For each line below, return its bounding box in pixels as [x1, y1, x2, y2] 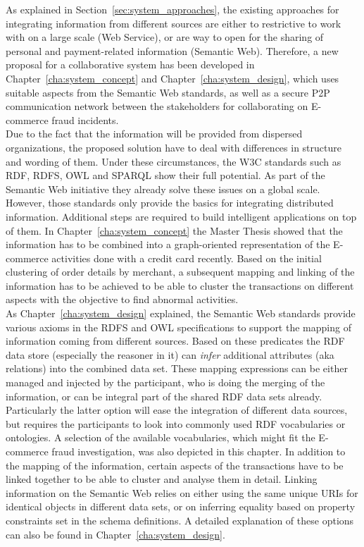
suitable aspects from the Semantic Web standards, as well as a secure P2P [6, 85, 330, 99]
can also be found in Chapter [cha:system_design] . [6, 527, 225, 541]
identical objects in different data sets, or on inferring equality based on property [6, 499, 356, 514]
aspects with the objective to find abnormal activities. [6, 292, 239, 307]
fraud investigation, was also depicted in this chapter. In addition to [51, 444, 346, 458]
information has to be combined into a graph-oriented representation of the [6, 237, 330, 252]
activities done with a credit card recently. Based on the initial [51, 250, 322, 265]
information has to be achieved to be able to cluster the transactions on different [6, 278, 354, 293]
